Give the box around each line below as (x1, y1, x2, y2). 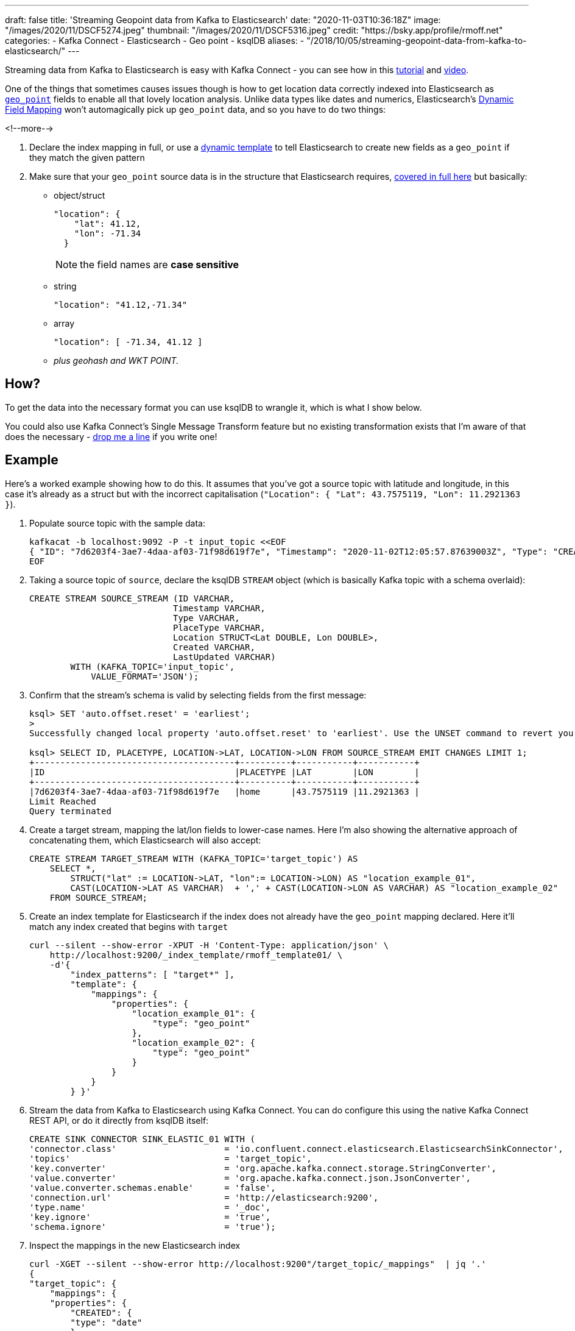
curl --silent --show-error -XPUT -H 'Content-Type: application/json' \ (29, 940, 389, 950)
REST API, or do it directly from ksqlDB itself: (29, 1115, 209, 1126)
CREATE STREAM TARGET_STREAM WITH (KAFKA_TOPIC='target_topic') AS (29, 853, 358, 864)
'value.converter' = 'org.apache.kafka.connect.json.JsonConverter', (29, 1173, 471, 1183)
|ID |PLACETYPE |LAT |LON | (29, 767, 420, 777)
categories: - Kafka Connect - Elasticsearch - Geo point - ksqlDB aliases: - (5, 35, 305, 46)
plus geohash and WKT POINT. (54, 355, 179, 366)
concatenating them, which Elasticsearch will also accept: (29, 834, 261, 845)
